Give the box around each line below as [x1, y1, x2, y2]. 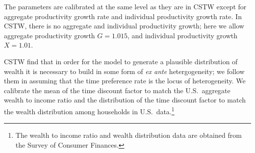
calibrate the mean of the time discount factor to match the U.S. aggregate [4, 85, 230, 95]
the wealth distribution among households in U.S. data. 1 [4, 104, 175, 116]
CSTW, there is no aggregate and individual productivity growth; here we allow [4, 21, 244, 31]
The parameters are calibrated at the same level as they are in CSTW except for [4, 1, 247, 11]
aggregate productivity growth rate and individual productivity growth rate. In [4, 11, 242, 21]
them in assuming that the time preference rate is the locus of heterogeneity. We [4, 76, 246, 86]
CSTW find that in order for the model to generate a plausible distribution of [4, 56, 238, 66]
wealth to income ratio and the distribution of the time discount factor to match [4, 95, 246, 105]
